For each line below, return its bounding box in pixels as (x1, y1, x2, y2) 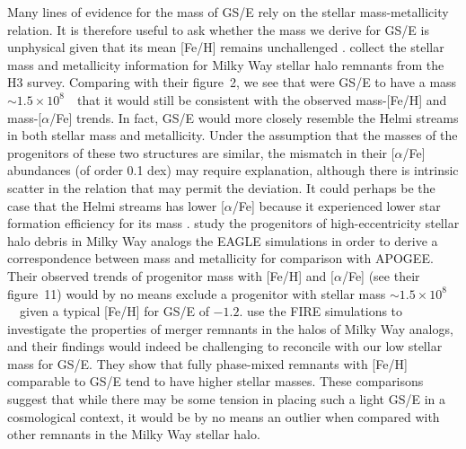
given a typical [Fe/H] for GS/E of (19, 302, 209, 321)
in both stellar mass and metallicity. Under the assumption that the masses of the (7, 126, 458, 145)
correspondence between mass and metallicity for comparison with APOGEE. (7, 249, 434, 268)
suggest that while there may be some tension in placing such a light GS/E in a (7, 390, 445, 409)
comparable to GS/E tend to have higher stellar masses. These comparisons (7, 372, 424, 391)
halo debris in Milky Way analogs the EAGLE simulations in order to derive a (7, 231, 438, 250)
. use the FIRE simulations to (239, 302, 403, 321)
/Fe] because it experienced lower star (232, 196, 441, 215)
